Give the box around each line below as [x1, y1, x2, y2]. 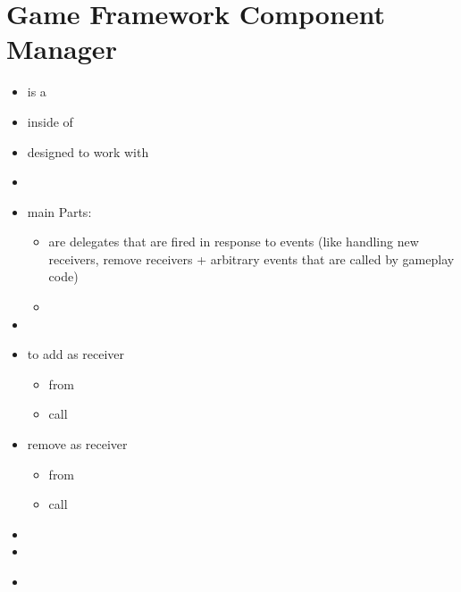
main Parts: [27, 202, 92, 221]
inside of [27, 112, 73, 130]
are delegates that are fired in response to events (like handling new [48, 232, 419, 251]
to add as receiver [27, 345, 125, 363]
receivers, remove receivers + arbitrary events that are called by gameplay [48, 249, 455, 268]
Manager [6, 30, 117, 67]
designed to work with [27, 142, 149, 161]
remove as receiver [27, 435, 128, 454]
